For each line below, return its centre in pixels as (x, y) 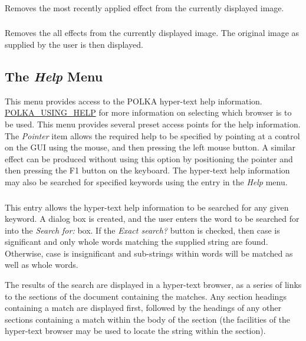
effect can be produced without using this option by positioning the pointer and (149, 158)
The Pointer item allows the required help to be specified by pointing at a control (152, 135)
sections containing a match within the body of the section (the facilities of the (148, 319)
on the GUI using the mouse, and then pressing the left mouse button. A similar (150, 147)
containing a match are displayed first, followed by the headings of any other (143, 308)
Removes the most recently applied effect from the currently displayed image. (144, 7)
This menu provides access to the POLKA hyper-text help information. (134, 101)
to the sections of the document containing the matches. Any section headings (146, 296)
